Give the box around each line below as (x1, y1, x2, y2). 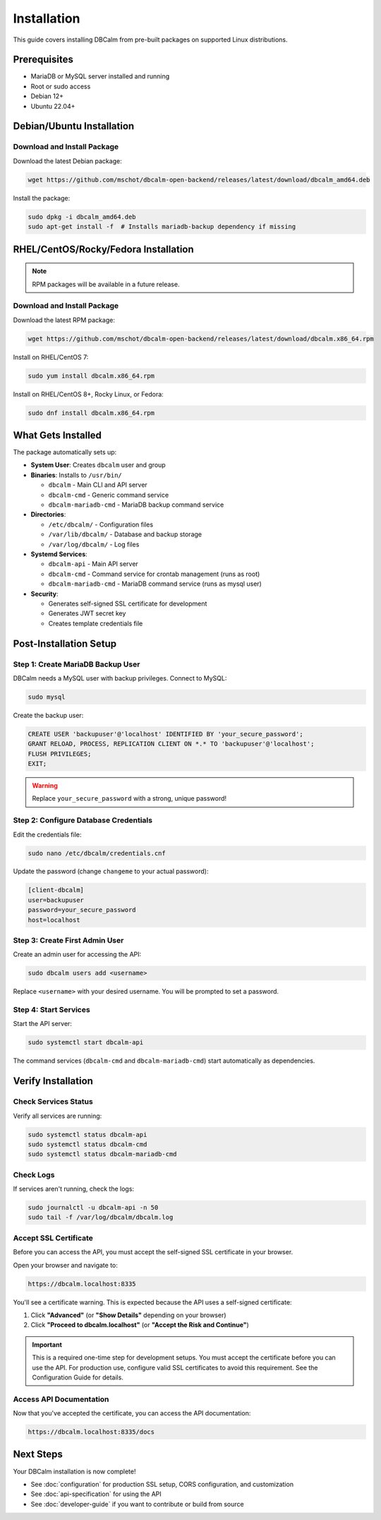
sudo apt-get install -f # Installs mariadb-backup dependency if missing (28, 223, 296, 231)
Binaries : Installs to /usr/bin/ (30, 471, 123, 479)
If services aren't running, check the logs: (13, 1184, 134, 1194)
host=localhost (28, 916, 80, 924)
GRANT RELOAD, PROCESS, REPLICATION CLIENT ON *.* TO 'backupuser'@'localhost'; (28, 740, 315, 748)
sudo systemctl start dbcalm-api (28, 1039, 144, 1047)
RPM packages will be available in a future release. (32, 280, 180, 288)
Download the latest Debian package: (13, 156, 123, 165)
